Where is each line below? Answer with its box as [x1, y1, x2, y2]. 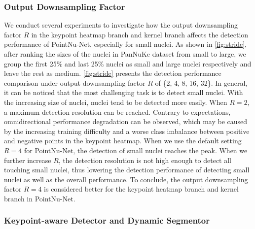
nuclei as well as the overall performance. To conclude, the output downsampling [4, 174, 248, 184]
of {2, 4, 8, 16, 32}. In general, [155, 77, 248, 88]
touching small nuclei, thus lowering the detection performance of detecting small [4, 164, 250, 175]
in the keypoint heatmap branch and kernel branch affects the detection [31, 29, 249, 39]
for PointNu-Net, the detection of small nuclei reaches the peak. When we [24, 145, 248, 155]
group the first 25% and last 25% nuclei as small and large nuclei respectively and [4, 58, 252, 68]
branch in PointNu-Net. [4, 193, 75, 203]
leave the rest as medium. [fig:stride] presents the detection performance [4, 68, 221, 78]
